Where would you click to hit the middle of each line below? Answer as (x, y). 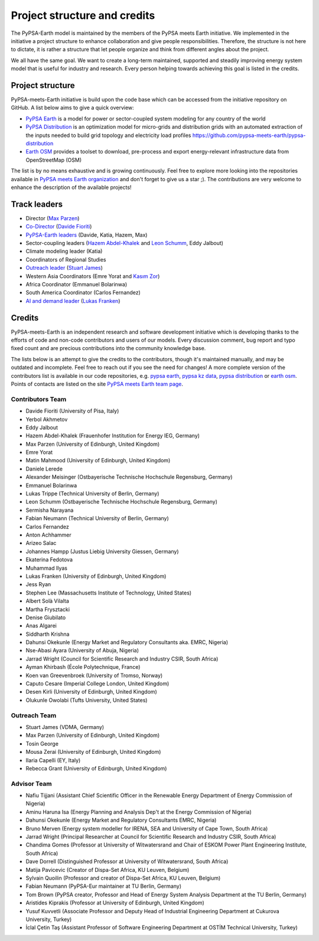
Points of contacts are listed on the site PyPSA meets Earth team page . (97, 384)
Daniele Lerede (44, 469)
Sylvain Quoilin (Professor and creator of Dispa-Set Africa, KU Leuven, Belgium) (123, 878)
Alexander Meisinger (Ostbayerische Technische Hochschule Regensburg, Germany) (129, 477)
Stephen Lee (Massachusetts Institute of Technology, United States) (109, 593)
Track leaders (37, 204)
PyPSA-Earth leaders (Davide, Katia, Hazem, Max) (87, 235)
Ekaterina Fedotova (49, 560)
